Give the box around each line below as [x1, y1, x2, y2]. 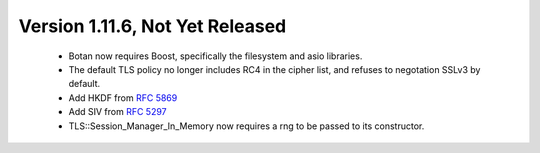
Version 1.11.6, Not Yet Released [18, 15, 287, 37]
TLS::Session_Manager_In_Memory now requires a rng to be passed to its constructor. [68, 120, 425, 132]
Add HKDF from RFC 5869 [68, 91, 178, 104]
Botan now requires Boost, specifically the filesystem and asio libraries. [68, 50, 363, 62]
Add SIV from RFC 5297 [68, 106, 167, 118]
